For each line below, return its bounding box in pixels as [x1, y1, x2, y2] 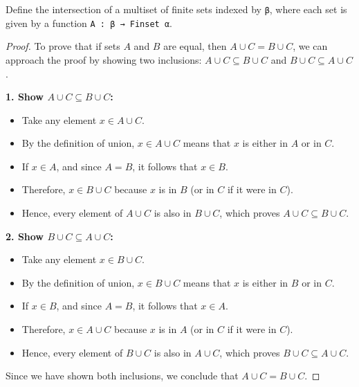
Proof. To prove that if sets [6, 39, 120, 53]
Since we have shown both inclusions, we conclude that [6, 368, 239, 383]
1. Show [6, 89, 44, 104]
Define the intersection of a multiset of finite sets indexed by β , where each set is [6, 2, 347, 16]
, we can [293, 39, 328, 53]
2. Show [6, 228, 44, 243]
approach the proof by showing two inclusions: [6, 52, 202, 66]
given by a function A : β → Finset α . [6, 15, 172, 30]
